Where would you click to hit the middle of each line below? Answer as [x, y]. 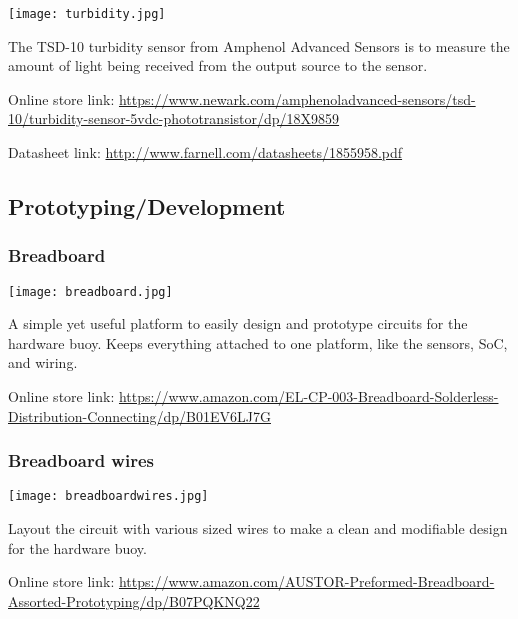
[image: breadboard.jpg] [90, 291]
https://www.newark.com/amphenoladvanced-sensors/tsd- [297, 98]
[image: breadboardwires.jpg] [108, 496]
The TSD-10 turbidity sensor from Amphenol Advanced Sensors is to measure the [259, 45]
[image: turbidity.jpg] [87, 14]
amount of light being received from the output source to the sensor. [218, 65]
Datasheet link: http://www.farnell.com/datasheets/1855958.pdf [205, 152]
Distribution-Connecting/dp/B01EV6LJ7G [139, 415]
